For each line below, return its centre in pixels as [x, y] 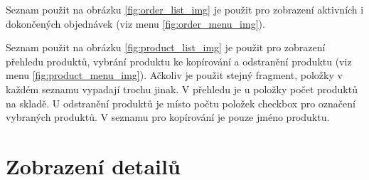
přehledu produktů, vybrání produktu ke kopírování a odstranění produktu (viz [179, 61]
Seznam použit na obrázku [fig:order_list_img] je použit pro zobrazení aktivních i [185, 9]
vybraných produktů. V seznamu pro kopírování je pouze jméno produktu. [168, 117]
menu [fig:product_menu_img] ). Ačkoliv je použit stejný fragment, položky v [174, 75]
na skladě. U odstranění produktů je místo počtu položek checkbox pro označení [181, 103]
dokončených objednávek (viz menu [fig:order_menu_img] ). [135, 23]
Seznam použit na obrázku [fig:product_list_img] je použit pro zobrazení [166, 47]
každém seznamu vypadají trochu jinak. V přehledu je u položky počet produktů [182, 89]
